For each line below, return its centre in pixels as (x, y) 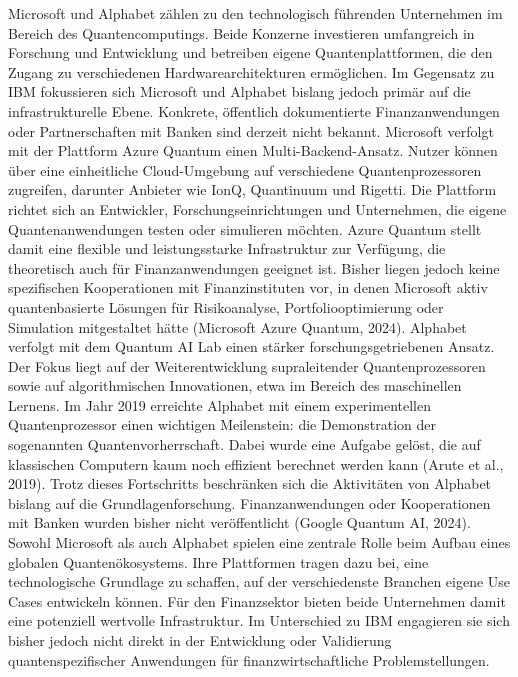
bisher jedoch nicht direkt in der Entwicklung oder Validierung (200, 640)
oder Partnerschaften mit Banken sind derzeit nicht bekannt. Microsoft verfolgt (251, 130)
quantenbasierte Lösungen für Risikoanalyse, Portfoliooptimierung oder (226, 306)
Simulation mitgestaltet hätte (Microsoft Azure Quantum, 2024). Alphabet (237, 326)
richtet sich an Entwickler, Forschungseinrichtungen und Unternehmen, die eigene (257, 208)
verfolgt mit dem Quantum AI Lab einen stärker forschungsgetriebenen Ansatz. (251, 346)
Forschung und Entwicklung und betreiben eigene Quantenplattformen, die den (250, 52)
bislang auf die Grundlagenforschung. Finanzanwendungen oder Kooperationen (249, 502)
